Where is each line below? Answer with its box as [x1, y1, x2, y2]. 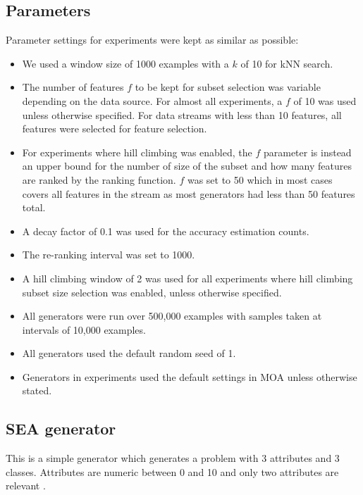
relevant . [6, 478, 46, 493]
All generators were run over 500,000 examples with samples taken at [22, 308, 322, 323]
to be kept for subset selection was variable [135, 80, 321, 94]
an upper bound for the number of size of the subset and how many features [22, 158, 352, 173]
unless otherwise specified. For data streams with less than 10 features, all [22, 107, 342, 122]
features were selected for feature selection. [22, 121, 207, 136]
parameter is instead [263, 144, 352, 159]
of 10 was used [293, 93, 357, 108]
